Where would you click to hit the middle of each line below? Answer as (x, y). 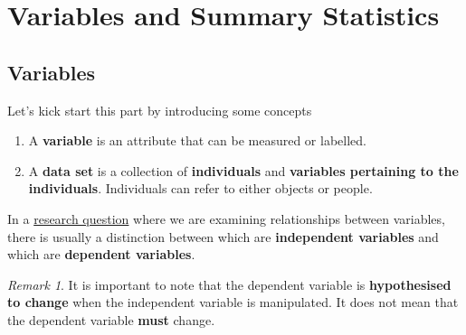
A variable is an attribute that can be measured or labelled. (197, 140)
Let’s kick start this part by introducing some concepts (160, 110)
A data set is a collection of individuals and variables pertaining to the (243, 170)
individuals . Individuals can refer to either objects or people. (200, 188)
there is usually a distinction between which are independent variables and (223, 236)
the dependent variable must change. (111, 319)
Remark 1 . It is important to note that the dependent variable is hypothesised (229, 284)
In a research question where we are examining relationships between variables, (226, 218)
